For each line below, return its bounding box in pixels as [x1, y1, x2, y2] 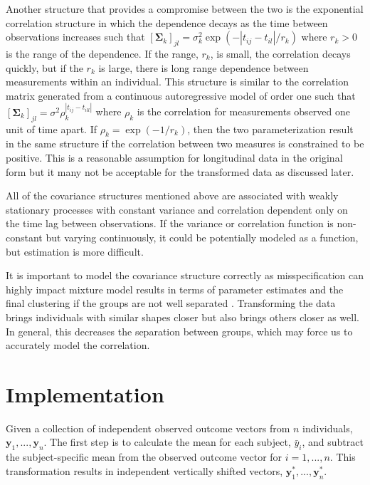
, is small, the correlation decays [210, 46, 351, 61]
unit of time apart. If [6, 121, 97, 136]
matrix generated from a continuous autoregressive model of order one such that [6, 88, 356, 103]
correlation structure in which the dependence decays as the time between [6, 15, 328, 30]
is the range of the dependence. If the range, [6, 46, 199, 61]
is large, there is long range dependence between [98, 60, 309, 75]
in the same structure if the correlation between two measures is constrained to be [6, 136, 364, 151]
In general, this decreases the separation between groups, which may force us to [6, 323, 353, 338]
